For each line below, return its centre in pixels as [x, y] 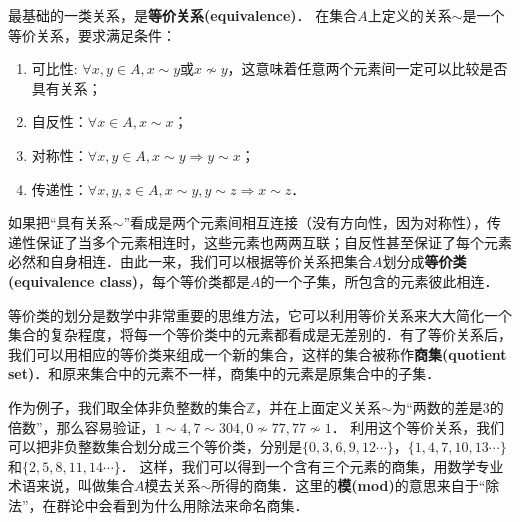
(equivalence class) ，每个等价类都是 [129, 280]
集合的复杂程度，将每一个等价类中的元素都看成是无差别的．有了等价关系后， [260, 334]
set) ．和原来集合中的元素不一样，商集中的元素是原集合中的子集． [224, 373]
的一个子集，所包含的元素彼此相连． [379, 280]
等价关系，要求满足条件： [92, 34]
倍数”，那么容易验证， [81, 426]
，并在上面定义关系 [318, 406]
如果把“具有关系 [60, 222]
